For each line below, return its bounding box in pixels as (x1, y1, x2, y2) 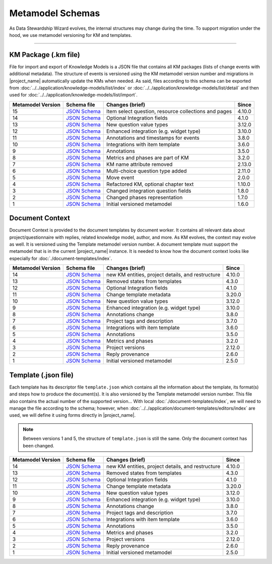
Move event (106, 174, 134, 181)
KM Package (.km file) (9, 50, 80, 59)
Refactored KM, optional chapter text (106, 181, 194, 188)
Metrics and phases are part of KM (106, 154, 189, 161)
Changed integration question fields (106, 187, 191, 194)
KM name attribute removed (106, 160, 173, 167)
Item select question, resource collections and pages (106, 107, 232, 115)
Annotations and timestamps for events (106, 134, 200, 141)
